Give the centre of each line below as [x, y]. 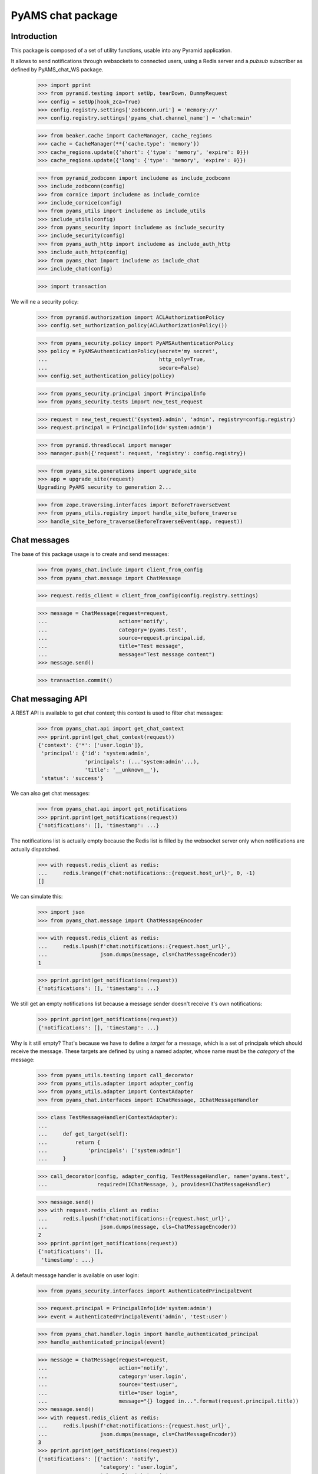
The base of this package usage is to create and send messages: [90, 554]
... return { [69, 1142]
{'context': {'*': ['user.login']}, [91, 745]
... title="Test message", [111, 646]
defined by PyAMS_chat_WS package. [57, 69]
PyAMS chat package [64, 15]
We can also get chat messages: [50, 794]
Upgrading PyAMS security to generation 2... [105, 487]
